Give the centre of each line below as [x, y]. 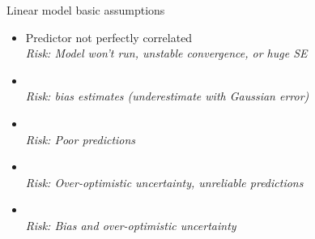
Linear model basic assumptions [86, 10]
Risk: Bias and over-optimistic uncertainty [131, 225]
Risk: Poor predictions [81, 139]
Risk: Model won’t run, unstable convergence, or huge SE [166, 53]
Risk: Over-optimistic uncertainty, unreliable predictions [164, 182]
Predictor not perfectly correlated [109, 37]
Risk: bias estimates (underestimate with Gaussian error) [167, 96]
